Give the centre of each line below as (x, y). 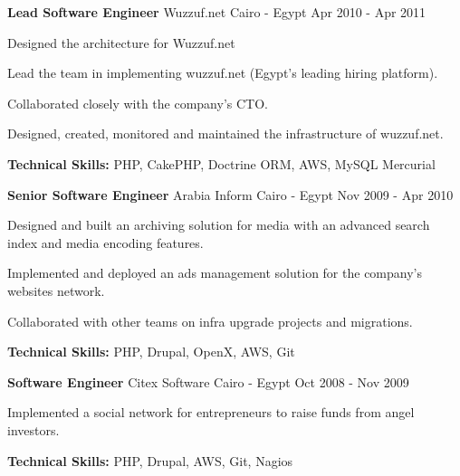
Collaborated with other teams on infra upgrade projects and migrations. (210, 321)
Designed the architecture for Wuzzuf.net (121, 42)
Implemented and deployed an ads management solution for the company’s (215, 273)
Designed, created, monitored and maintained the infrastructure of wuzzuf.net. (225, 133)
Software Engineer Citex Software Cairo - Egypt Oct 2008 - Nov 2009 (208, 381)
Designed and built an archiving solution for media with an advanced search (219, 225)
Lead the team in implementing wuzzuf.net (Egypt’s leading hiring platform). (223, 73)
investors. (34, 429)
